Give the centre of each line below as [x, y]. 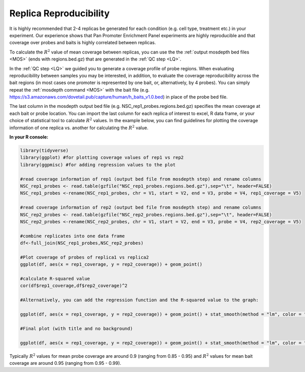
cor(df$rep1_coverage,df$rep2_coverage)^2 [74, 286]
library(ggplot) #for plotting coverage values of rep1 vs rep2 [102, 158]
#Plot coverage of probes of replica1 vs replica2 [85, 257]
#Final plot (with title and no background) [77, 328]
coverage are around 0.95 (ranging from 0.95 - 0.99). [65, 363]
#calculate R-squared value [55, 279]
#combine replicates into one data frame [72, 236]
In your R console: [29, 137]
